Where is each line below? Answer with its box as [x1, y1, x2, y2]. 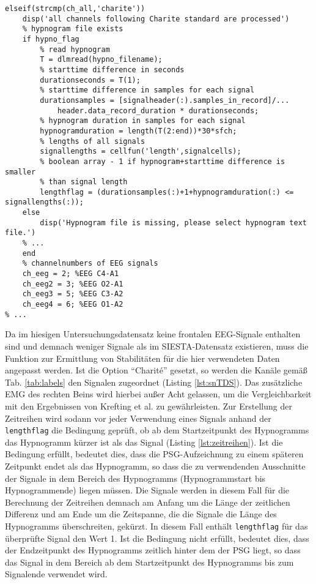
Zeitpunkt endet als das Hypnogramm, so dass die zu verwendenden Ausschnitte [5, 459, 306, 472]
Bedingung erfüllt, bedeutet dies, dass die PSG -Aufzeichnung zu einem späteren [5, 447, 304, 460]
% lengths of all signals [40, 137, 145, 146]
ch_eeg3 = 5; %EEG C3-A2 [22, 290, 123, 299]
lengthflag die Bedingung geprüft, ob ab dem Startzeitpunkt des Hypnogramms [5, 424, 309, 436]
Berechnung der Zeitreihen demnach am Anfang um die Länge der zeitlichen [5, 495, 290, 508]
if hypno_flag [22, 34, 79, 43]
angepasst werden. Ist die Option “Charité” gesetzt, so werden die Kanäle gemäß [5, 364, 307, 376]
